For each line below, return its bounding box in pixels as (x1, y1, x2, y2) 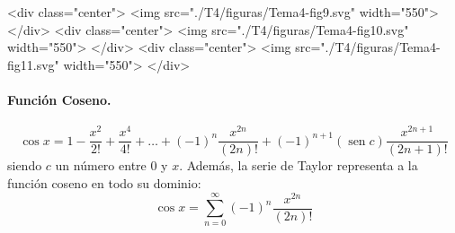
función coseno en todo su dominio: (7, 173, 201, 192)
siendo (7, 156, 42, 175)
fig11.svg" (7, 55, 59, 73)
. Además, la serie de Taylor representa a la (179, 156, 418, 175)
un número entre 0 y (55, 156, 168, 175)
